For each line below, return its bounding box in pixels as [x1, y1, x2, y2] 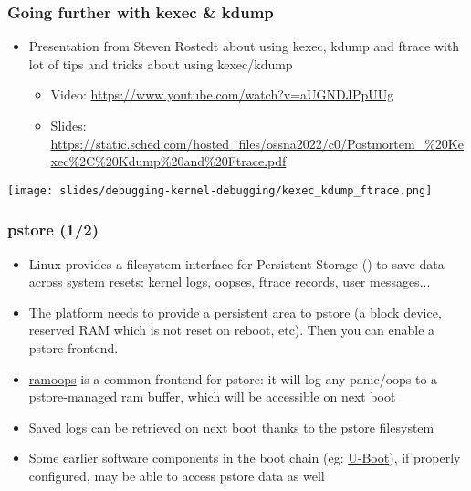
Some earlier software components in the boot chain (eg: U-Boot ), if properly [28, 448, 461, 467]
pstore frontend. [28, 339, 119, 358]
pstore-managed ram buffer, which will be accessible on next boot [28, 387, 396, 406]
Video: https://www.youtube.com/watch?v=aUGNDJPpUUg [50, 85, 394, 104]
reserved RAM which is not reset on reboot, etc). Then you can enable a [28, 320, 435, 340]
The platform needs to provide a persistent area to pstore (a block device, [28, 302, 442, 321]
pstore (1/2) [7, 218, 99, 241]
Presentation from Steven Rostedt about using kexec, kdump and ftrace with [28, 37, 460, 56]
